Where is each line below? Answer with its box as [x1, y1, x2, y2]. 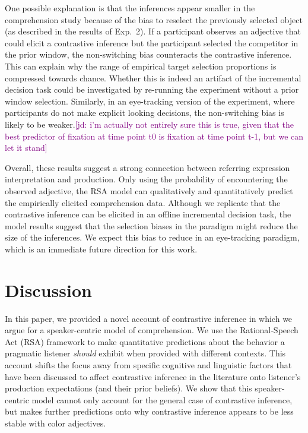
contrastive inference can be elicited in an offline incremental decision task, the [5, 208, 291, 220]
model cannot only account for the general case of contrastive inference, [31, 393, 293, 406]
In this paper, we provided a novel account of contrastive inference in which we [5, 312, 293, 324]
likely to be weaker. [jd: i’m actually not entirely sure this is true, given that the [5, 118, 294, 130]
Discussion [5, 277, 92, 302]
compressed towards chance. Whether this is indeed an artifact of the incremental [5, 71, 301, 84]
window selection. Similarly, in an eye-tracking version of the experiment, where [5, 94, 295, 107]
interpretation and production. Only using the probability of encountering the [5, 173, 288, 185]
